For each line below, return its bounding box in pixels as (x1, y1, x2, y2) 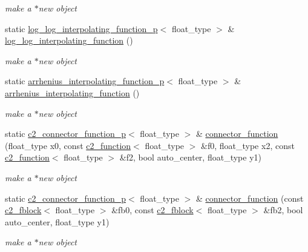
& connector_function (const (195, 191, 304, 204)
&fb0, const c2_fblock (111, 204, 194, 216)
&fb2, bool (263, 204, 303, 216)
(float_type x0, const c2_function (5, 139, 131, 151)
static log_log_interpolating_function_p (5, 22, 158, 35)
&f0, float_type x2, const (201, 139, 295, 151)
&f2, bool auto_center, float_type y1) (119, 151, 261, 164)
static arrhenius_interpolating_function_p (5, 75, 165, 87)
